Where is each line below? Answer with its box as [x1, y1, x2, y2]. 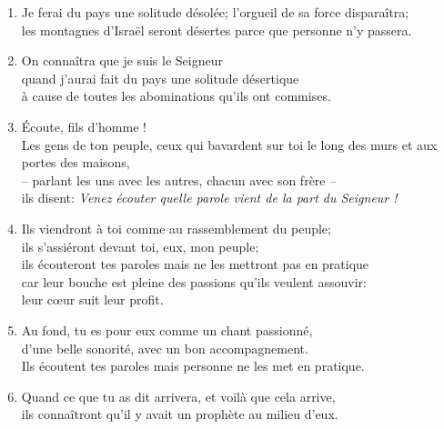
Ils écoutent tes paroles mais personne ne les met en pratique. [21, 356, 365, 375]
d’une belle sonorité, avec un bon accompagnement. [21, 338, 308, 357]
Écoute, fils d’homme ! [21, 116, 146, 135]
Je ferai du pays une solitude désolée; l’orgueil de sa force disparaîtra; [21, 3, 409, 21]
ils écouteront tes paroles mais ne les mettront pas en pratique [21, 254, 369, 274]
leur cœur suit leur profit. [21, 290, 164, 309]
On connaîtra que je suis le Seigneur [21, 51, 223, 70]
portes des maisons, [21, 153, 130, 172]
